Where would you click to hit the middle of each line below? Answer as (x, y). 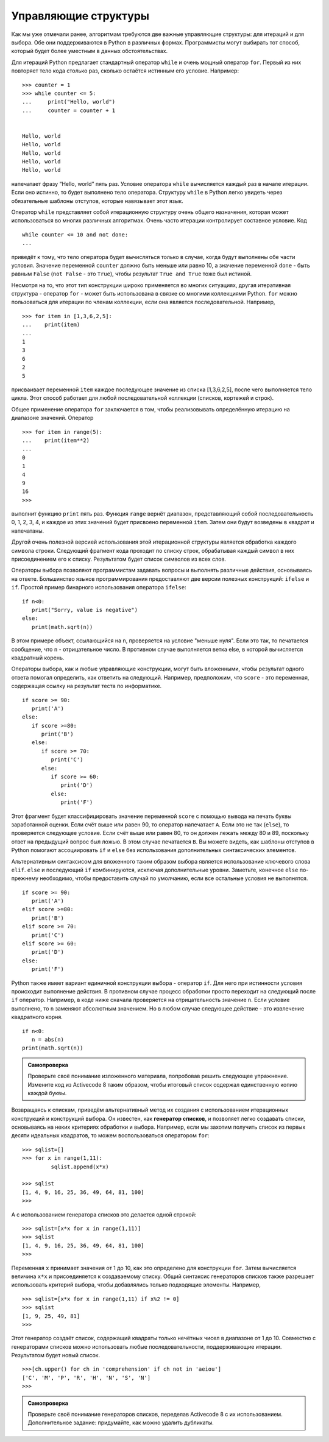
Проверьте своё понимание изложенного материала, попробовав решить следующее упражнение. (158, 1076)
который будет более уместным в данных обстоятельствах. (90, 51)
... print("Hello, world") (69, 102)
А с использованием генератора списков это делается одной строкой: (104, 1214)
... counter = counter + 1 (69, 110)
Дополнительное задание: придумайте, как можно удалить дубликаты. (121, 1422)
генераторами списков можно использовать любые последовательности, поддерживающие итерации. (147, 1346)
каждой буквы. (47, 1093)
